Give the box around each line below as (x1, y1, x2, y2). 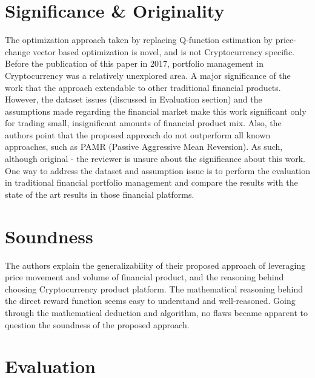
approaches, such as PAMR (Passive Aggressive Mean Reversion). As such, (5, 140, 283, 153)
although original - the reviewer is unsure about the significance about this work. (5, 152, 305, 165)
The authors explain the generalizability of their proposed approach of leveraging (5, 258, 306, 271)
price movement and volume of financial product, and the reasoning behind (5, 271, 284, 283)
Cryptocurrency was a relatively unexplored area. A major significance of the (5, 69, 291, 81)
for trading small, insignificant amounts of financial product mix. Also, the (5, 116, 282, 129)
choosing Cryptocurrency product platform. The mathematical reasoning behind (5, 282, 303, 295)
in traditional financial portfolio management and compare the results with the (5, 176, 298, 189)
